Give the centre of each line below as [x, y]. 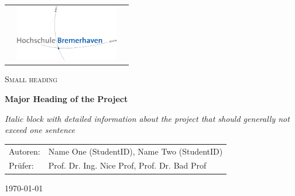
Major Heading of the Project [66, 99]
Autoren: [25, 151]
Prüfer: [21, 165]
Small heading [31, 79]
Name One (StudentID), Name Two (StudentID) [136, 151]
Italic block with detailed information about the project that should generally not [147, 118]
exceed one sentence [40, 130]
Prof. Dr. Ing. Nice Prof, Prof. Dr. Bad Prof [127, 165]
